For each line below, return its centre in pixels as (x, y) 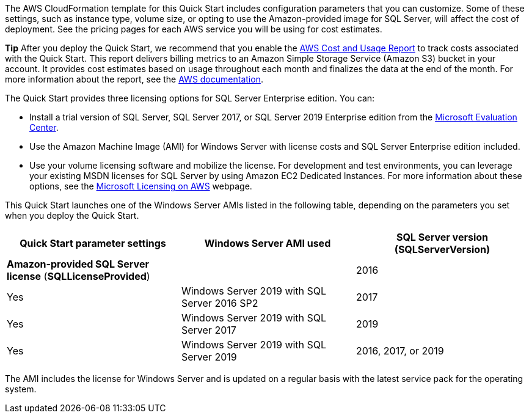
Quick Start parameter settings (93, 243)
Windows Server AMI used (268, 243)
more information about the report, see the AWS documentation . (134, 79)
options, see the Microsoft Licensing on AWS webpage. (141, 186)
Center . (44, 127)
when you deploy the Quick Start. (72, 215)
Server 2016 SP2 (220, 303)
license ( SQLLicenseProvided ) (78, 276)
